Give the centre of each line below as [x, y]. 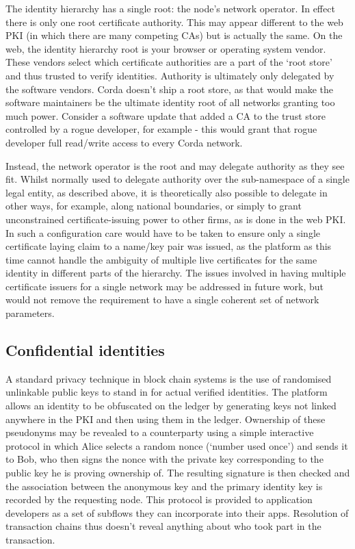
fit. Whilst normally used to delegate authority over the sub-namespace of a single [177, 179]
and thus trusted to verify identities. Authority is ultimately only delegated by [170, 75]
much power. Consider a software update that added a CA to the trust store [166, 115]
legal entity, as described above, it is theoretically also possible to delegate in [167, 192]
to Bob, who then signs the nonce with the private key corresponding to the [165, 459]
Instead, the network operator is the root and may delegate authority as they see [175, 165]
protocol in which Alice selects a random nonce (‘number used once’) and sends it [177, 445]
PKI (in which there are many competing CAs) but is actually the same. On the [174, 35]
